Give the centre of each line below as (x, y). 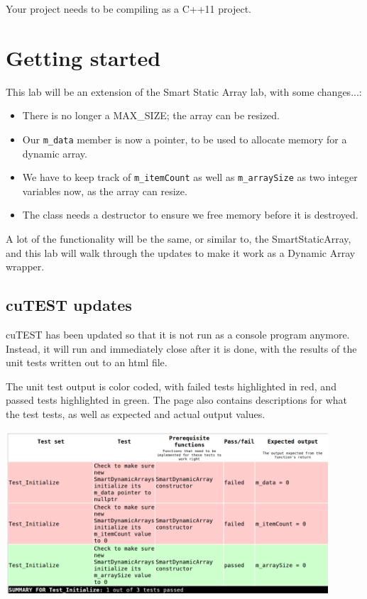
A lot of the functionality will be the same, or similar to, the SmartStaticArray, (179, 238)
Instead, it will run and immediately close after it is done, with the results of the (181, 348)
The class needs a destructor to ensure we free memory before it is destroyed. (190, 215)
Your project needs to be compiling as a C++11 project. (128, 9)
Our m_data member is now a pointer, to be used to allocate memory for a (185, 139)
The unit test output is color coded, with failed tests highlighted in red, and (171, 386)
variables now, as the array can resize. (105, 191)
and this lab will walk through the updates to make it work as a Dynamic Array (181, 252)
